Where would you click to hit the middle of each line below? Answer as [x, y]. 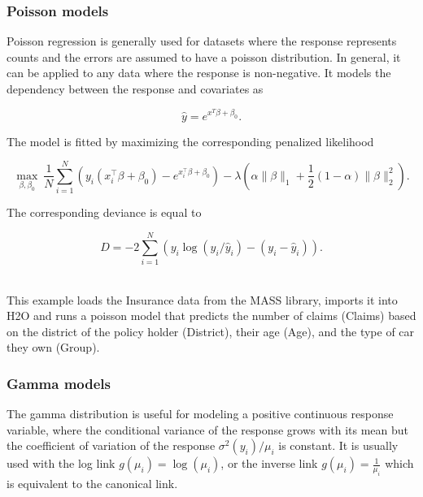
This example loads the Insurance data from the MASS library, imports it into [202, 299]
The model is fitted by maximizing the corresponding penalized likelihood [190, 141]
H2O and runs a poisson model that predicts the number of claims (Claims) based [211, 315]
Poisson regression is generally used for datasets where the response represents [202, 41]
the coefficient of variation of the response [111, 445]
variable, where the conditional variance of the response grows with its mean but [207, 429]
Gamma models [59, 383]
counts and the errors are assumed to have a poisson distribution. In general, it [204, 56]
